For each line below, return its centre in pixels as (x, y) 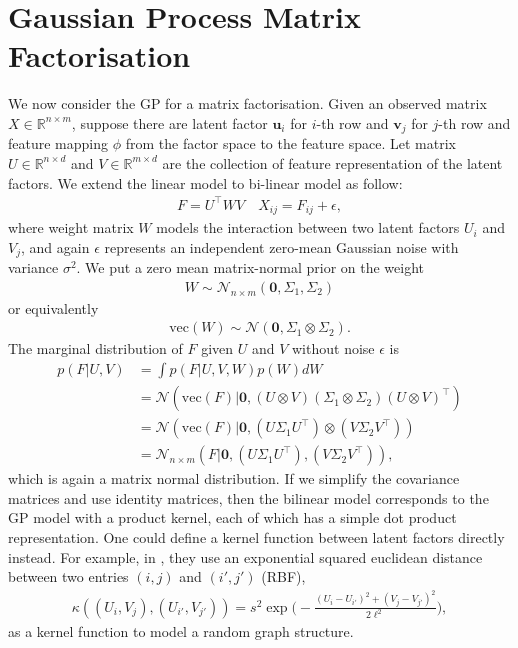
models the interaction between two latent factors (308, 227)
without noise (333, 348)
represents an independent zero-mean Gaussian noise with (281, 246)
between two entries (68, 576)
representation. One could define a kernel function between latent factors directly (256, 536)
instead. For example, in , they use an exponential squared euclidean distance (245, 556)
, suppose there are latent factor (169, 122)
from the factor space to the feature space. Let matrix (290, 143)
